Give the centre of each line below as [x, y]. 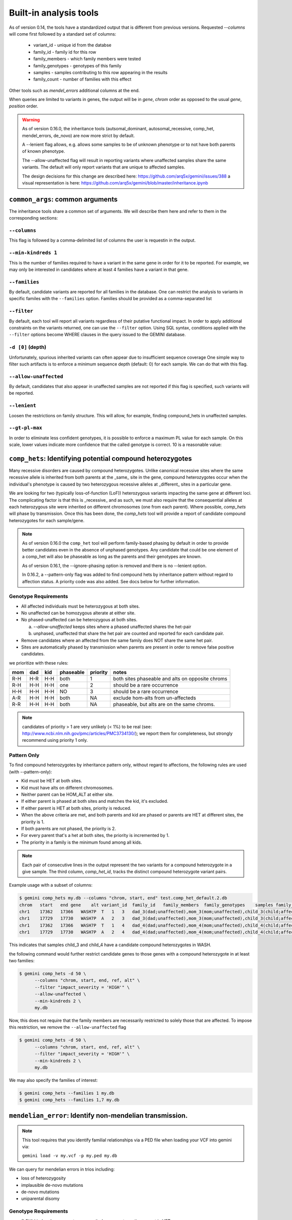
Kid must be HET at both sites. [52, 781]
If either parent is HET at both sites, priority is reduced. [76, 808]
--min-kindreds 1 [33, 253]
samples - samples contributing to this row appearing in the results [100, 72]
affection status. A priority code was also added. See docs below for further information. [111, 581]
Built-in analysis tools [54, 13]
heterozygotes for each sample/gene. [47, 520]
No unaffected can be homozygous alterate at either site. [78, 613]
